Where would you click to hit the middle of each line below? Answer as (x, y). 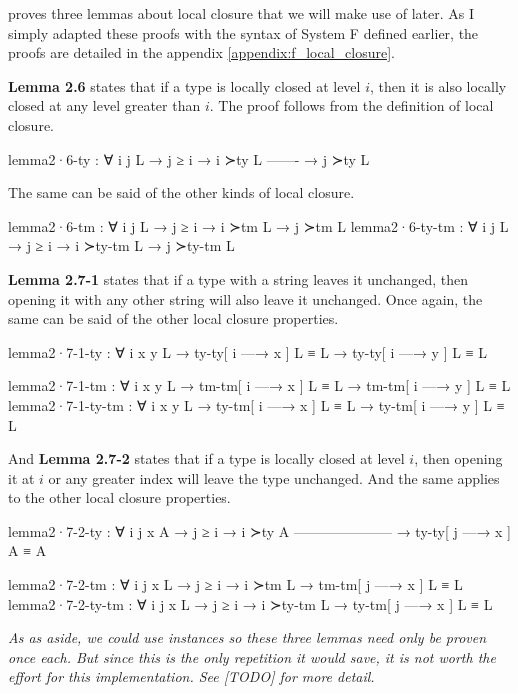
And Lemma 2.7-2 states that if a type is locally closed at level (206, 458)
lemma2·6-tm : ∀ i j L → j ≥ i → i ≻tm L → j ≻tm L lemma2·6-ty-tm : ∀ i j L (258, 225)
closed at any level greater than (104, 105)
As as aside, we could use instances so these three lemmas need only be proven (247, 637)
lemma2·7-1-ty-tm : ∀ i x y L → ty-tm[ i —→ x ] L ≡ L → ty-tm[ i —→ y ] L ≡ (256, 404)
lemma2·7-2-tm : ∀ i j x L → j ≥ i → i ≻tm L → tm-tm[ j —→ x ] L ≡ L (235, 584)
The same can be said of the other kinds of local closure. (181, 192)
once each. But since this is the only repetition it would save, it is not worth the (252, 656)
